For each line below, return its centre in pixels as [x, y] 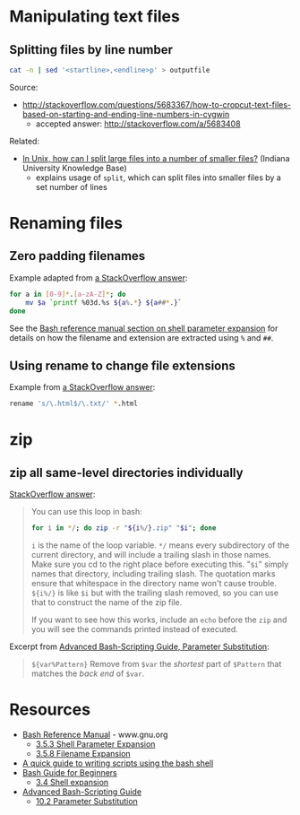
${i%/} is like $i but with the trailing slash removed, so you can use [155, 593]
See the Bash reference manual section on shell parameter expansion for [144, 328]
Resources [50, 710]
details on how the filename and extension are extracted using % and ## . [141, 337]
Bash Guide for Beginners [70, 772]
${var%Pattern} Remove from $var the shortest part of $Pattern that [156, 664]
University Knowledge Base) [74, 168]
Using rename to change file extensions [122, 365]
